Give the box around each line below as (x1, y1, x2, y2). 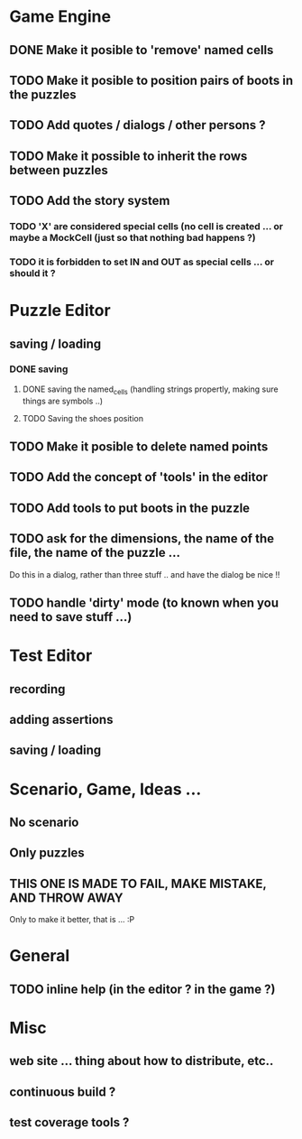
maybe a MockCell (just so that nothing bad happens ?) (9, 232, 257, 245)
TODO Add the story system (9, 193, 170, 208)
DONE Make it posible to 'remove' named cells (9, 42, 274, 58)
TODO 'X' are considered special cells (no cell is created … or (9, 220, 284, 233)
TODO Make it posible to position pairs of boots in (9, 72, 294, 88)
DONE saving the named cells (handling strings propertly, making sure (22, 384, 279, 396)
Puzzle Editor (9, 301, 111, 321)
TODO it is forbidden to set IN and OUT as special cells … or (9, 255, 275, 268)
